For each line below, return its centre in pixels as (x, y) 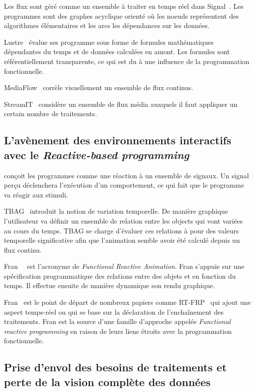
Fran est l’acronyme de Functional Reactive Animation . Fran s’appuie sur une (124, 266)
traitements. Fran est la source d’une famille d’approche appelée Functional (117, 321)
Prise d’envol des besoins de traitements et (115, 367)
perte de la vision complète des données (107, 381)
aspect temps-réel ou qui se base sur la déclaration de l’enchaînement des (114, 311)
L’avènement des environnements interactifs (118, 140)
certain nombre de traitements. (51, 114)
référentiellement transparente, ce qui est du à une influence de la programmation (127, 61)
